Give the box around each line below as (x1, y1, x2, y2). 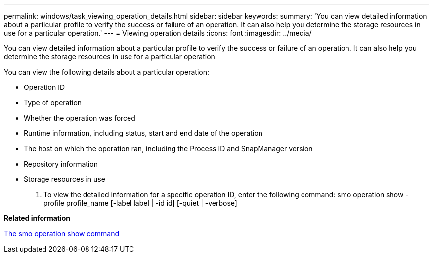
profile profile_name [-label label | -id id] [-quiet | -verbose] (43, 199, 237, 207)
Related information (4, 214, 71, 222)
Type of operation (24, 98, 82, 107)
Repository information (24, 160, 98, 168)
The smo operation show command (4, 229, 120, 238)
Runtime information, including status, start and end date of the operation (24, 129, 262, 137)
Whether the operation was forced (24, 114, 135, 122)
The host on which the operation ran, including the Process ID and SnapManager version (24, 144, 313, 153)
